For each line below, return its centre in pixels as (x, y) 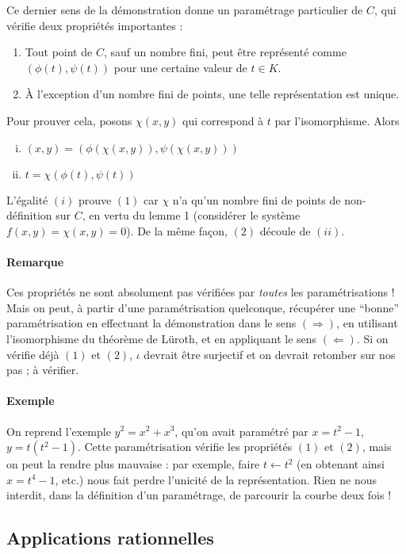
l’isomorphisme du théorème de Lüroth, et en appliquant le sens (162, 338)
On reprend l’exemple (59, 431)
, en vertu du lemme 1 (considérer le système (191, 215)
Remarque (35, 261)
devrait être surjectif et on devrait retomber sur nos (270, 354)
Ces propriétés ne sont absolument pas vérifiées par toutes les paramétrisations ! (201, 292)
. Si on (372, 338)
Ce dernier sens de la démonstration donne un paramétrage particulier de (185, 10)
